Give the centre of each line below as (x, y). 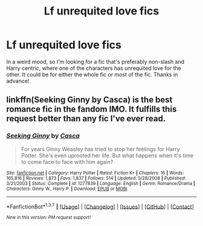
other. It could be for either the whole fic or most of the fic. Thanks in (92, 74)
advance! (18, 81)
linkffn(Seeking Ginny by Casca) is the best (89, 100)
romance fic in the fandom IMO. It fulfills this (92, 109)
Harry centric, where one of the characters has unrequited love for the (94, 68)
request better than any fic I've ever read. (86, 119)
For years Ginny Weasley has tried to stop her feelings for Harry (100, 149)
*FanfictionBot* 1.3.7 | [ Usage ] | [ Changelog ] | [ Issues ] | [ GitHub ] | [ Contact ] (100, 206)
